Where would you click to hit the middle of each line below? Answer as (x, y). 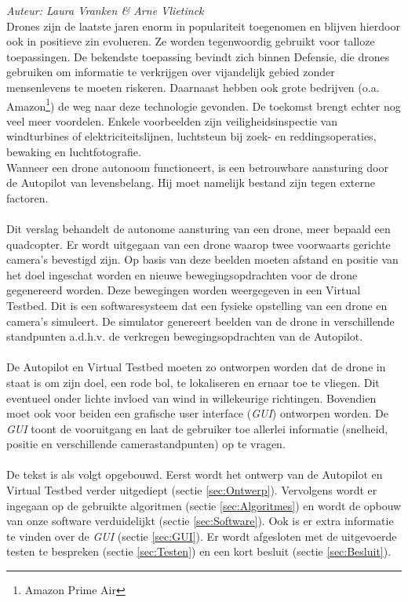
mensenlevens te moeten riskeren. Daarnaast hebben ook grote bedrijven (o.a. (193, 87)
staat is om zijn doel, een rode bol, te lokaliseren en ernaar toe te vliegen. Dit (193, 382)
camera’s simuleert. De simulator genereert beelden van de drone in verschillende (200, 321)
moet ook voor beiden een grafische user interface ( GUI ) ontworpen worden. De (197, 413)
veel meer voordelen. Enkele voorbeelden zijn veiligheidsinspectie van (172, 120)
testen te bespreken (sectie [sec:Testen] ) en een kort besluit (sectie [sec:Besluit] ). (199, 551)
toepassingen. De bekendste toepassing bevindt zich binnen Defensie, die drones (198, 56)
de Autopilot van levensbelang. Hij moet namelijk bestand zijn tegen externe (191, 182)
